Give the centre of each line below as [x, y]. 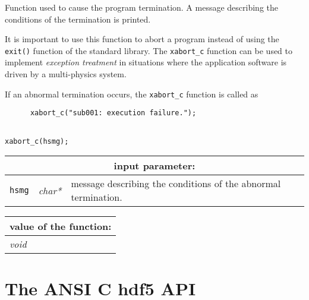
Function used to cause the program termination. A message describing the [141, 7]
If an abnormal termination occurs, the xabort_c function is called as [132, 94]
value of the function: [61, 226]
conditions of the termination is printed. [78, 19]
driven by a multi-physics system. [66, 74]
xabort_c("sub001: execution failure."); [113, 113]
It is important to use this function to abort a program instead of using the [142, 39]
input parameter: [154, 166]
